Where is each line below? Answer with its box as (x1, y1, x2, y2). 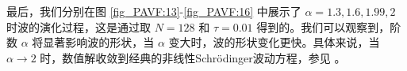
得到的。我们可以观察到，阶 (256, 18, 401, 35)
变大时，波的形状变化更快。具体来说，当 (168, 34, 380, 50)
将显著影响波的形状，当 (32, 34, 155, 50)
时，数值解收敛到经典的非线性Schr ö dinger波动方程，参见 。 (40, 49, 346, 65)
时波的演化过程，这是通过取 (6, 18, 151, 35)
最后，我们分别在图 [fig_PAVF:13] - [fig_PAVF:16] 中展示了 (6, 3, 301, 19)
